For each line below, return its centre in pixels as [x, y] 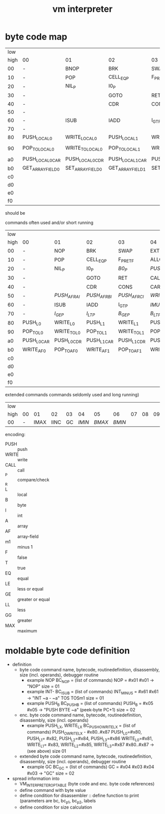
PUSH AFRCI [131, 296]
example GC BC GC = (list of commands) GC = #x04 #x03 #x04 [91, 767]
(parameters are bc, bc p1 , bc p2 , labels [58, 801]
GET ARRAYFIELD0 [41, 168]
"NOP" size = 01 [43, 686]
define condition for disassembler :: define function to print [79, 795]
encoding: [15, 434]
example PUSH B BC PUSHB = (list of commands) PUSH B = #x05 [90, 704]
